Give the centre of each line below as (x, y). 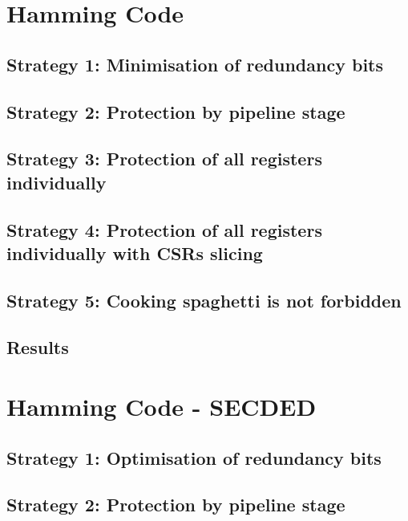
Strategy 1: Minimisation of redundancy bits (195, 64)
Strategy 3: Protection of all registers (164, 159)
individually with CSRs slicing (135, 252)
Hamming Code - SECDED (162, 407)
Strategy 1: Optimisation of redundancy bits (194, 457)
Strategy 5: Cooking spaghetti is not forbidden (204, 300)
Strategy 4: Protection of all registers (164, 229)
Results (38, 347)
